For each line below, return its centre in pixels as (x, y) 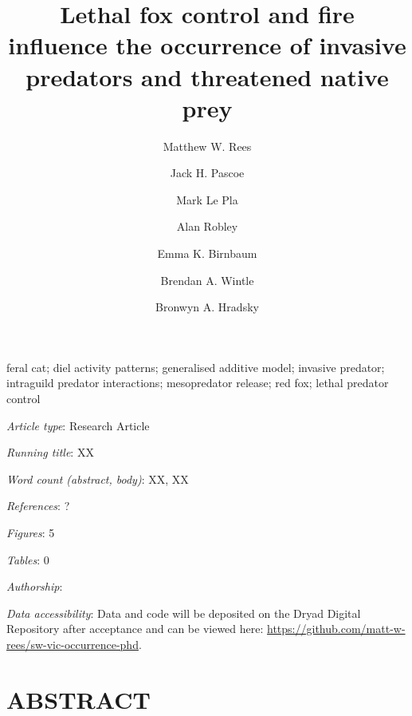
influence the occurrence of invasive (207, 45)
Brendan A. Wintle (207, 280)
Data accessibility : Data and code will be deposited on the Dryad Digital (184, 613)
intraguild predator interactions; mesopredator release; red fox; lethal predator (198, 383)
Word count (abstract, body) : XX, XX (98, 479)
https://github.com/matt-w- (336, 629)
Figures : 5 (31, 532)
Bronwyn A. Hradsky (207, 307)
